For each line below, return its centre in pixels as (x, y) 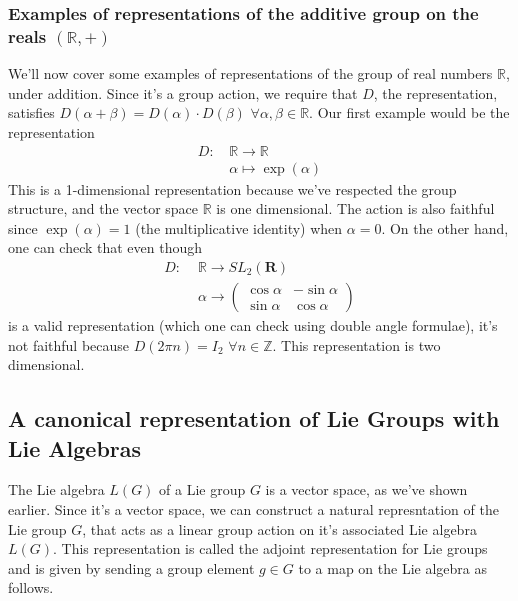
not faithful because (69, 344)
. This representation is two (356, 344)
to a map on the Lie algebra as (392, 567)
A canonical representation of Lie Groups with (254, 418)
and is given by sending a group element (131, 567)
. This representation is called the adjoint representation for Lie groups (270, 548)
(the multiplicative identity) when (239, 227)
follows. (31, 587)
